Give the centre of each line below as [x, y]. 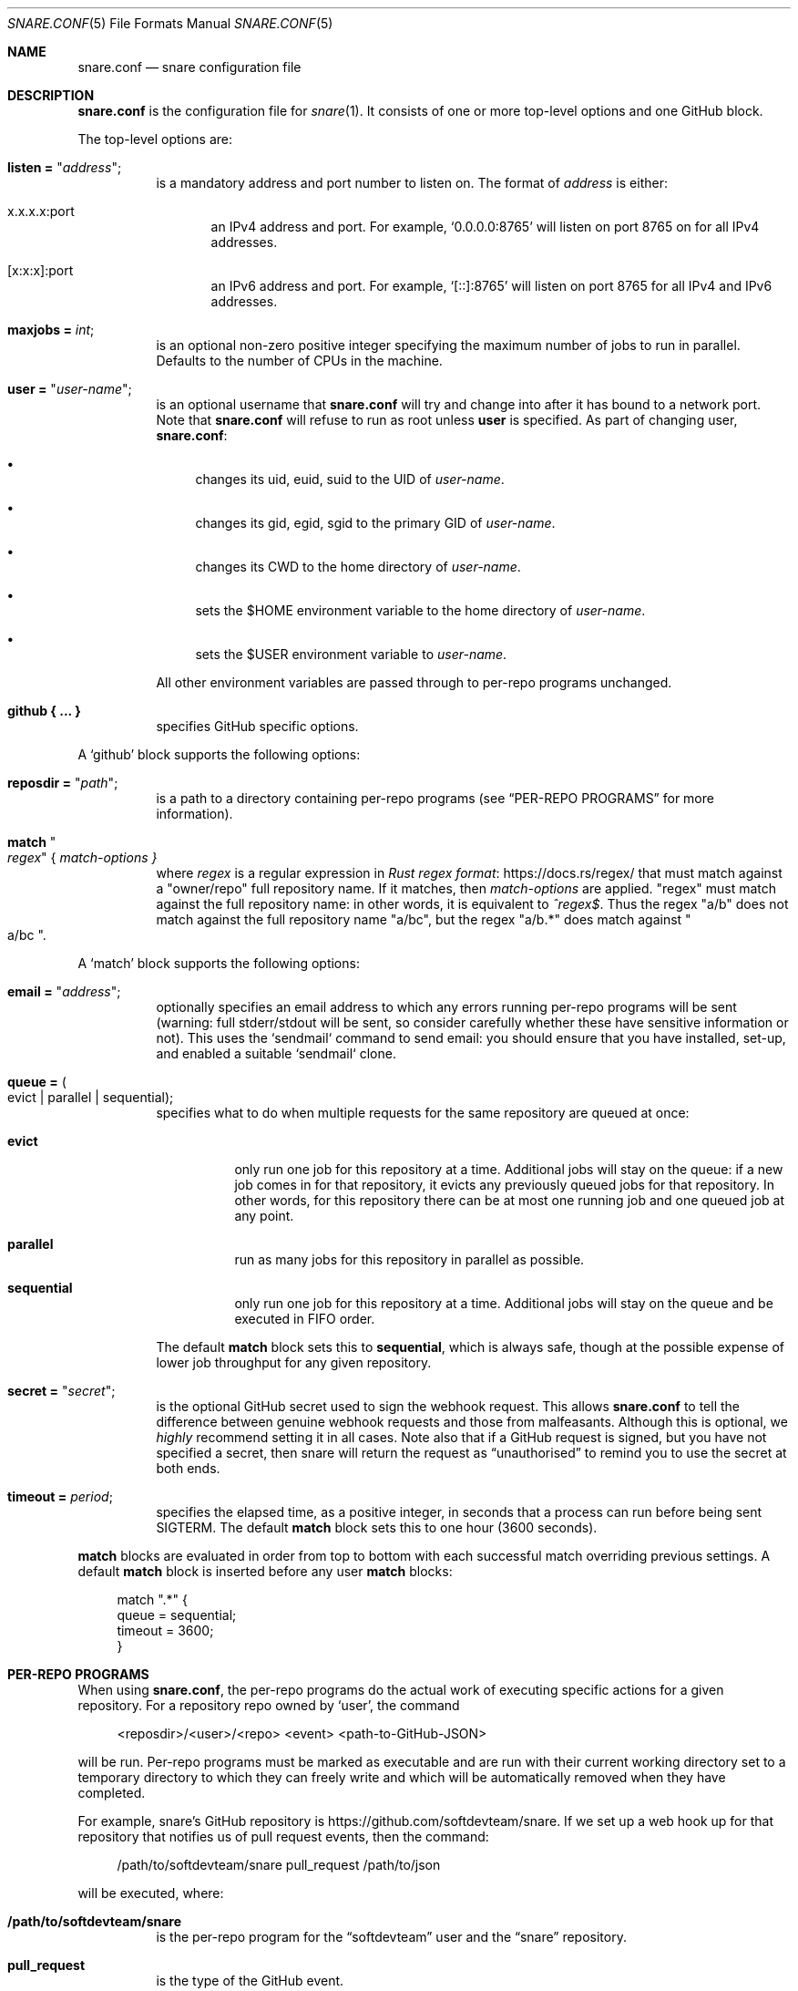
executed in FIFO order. [305, 1319]
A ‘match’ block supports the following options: [219, 963]
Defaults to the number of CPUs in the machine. [299, 361]
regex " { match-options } [82, 857]
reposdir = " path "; [63, 783]
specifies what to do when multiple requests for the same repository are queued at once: [423, 1113]
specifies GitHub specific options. [257, 726]
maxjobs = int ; [51, 330]
